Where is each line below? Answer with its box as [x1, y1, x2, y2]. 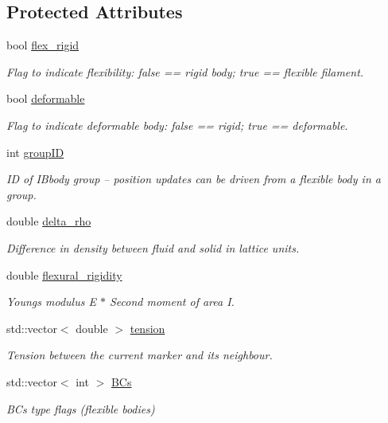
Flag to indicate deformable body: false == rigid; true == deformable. [6, 116, 348, 133]
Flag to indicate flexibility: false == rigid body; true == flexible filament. [6, 63, 364, 80]
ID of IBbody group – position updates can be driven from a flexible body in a [6, 170, 381, 187]
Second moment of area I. [109, 293, 235, 310]
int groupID [6, 143, 64, 160]
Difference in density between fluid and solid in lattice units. [6, 239, 300, 256]
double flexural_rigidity [6, 266, 122, 283]
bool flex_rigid [6, 37, 80, 53]
